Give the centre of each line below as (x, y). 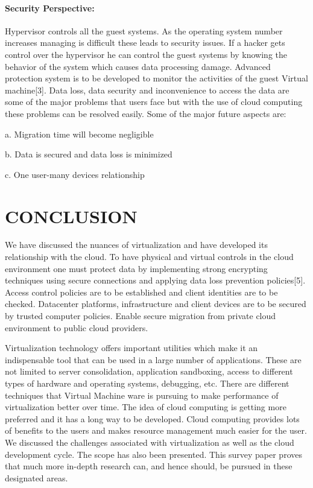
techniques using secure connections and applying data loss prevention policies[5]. (155, 280)
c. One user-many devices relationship (75, 174)
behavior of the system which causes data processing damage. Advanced (138, 66)
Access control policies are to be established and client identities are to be (141, 292)
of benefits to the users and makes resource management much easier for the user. (156, 430)
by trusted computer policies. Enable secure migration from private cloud (141, 316)
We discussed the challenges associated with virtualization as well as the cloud (150, 442)
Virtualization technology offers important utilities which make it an (131, 348)
